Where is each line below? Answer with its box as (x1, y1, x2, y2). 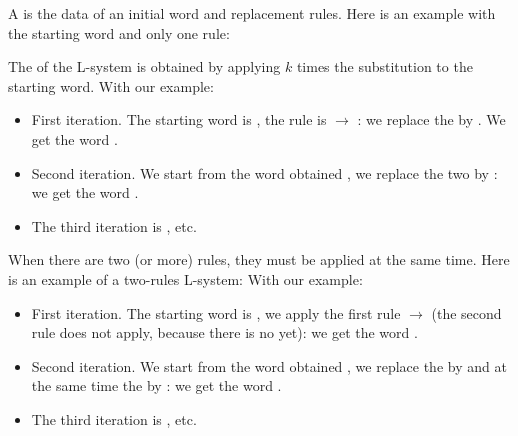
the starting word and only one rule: (8, 22, 230, 43)
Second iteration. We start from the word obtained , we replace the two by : (31, 162, 498, 183)
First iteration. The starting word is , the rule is (31, 109, 327, 130)
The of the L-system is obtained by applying (8, 56, 281, 77)
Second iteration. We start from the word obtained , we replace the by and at (31, 355, 507, 376)
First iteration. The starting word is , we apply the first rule (31, 302, 401, 323)
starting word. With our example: (8, 75, 214, 96)
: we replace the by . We (357, 109, 506, 130)
